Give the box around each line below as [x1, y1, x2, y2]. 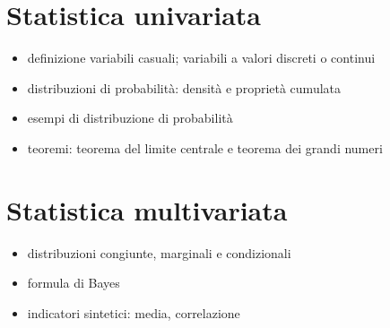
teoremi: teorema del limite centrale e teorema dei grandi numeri [27, 138, 383, 157]
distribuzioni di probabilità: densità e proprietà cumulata [27, 78, 342, 97]
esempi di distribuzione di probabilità [27, 108, 233, 127]
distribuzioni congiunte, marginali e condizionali [27, 243, 291, 262]
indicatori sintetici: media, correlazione [27, 303, 240, 322]
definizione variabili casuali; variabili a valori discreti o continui [27, 48, 376, 67]
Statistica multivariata [6, 191, 288, 228]
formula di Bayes [27, 273, 120, 292]
